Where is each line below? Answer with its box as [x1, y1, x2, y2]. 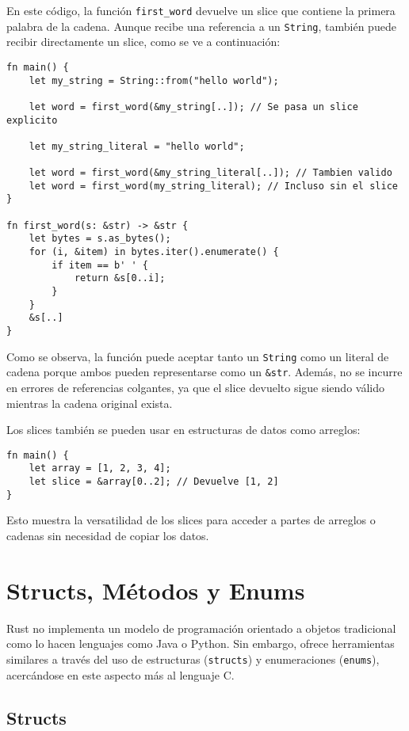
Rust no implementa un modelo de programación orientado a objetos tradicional [6, 619, 396, 636]
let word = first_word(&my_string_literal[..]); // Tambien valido [29, 167, 392, 179]
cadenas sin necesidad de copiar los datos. [6, 527, 209, 543]
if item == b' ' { [52, 259, 148, 271]
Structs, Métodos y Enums [6, 573, 305, 606]
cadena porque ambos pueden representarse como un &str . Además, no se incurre [6, 364, 403, 380]
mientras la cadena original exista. [6, 394, 173, 411]
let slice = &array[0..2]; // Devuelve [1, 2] [29, 476, 279, 488]
